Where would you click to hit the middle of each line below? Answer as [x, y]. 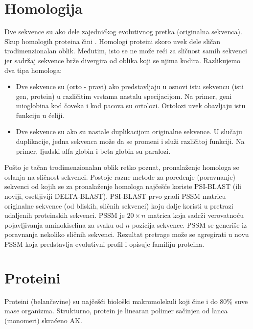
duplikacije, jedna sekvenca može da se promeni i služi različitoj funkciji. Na [130, 141]
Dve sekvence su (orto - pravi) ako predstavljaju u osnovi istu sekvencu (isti [130, 86]
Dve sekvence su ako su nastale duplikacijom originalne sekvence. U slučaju [129, 131]
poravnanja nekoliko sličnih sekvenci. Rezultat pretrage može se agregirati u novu [127, 234]
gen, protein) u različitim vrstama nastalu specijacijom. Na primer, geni [124, 96]
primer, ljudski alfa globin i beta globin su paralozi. [93, 151]
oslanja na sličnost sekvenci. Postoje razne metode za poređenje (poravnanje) [120, 176]
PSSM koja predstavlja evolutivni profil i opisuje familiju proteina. [104, 244]
